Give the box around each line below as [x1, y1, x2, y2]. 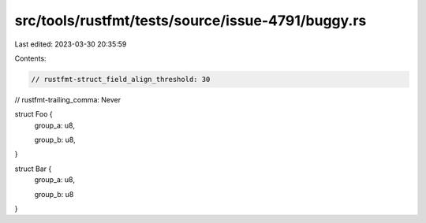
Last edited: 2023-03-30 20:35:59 [14, 39, 127, 49]
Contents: [14, 54, 47, 63]
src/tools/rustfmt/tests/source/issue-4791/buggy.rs [14, 12, 367, 29]
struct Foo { [14, 110, 53, 119]
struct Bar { [14, 164, 52, 173]
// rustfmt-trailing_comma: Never [14, 95, 121, 104]
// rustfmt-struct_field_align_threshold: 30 [31, 75, 211, 84]
